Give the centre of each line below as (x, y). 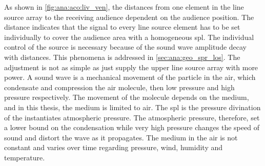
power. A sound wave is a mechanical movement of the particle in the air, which (130, 77)
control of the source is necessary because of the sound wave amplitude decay (126, 47)
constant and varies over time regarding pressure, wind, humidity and (114, 147)
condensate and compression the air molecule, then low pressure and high (119, 87)
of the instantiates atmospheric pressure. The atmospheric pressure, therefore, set (132, 117)
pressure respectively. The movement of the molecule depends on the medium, (127, 97)
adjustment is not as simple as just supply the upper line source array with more (131, 67)
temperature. (25, 157)
